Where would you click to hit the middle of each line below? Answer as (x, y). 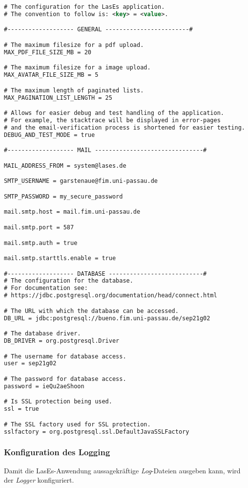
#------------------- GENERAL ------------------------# (98, 30)
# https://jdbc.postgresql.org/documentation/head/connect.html (111, 296)
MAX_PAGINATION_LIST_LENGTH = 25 (58, 98)
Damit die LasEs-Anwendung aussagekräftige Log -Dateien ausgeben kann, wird (122, 470)
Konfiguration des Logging (57, 452)
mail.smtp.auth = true (41, 243)
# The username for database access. (65, 356)
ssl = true (21, 409)
